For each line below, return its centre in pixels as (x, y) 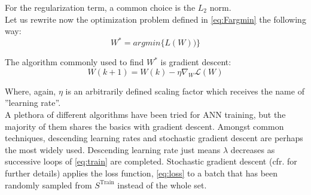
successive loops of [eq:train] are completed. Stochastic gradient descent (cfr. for (151, 161)
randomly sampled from (48, 185)
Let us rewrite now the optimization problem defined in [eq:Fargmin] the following (155, 19)
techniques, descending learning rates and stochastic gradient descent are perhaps (154, 138)
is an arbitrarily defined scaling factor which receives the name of (185, 91)
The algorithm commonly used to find (74, 62)
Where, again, (31, 91)
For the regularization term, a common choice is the (100, 7)
